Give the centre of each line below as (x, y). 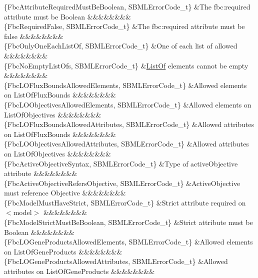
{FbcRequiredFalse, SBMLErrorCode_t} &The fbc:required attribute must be (124, 26)
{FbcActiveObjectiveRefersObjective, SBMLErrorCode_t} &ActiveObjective (122, 183)
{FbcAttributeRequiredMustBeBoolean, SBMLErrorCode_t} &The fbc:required (127, 6)
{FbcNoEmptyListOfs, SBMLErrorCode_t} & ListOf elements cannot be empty (126, 65)
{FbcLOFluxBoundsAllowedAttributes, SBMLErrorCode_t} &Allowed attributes (129, 124)
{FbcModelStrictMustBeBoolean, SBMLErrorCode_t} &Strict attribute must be (128, 222)
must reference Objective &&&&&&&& (65, 193)
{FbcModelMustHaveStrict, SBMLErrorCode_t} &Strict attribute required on (125, 202)
